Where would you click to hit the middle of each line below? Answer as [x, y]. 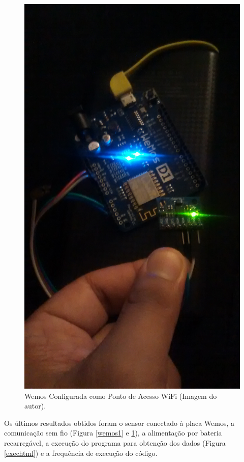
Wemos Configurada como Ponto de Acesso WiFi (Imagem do [121, 396]
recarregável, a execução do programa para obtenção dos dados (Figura [115, 443]
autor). [35, 406]
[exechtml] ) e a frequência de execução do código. [81, 453]
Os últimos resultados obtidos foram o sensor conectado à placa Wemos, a [119, 423]
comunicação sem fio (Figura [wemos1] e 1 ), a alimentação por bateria [113, 433]
